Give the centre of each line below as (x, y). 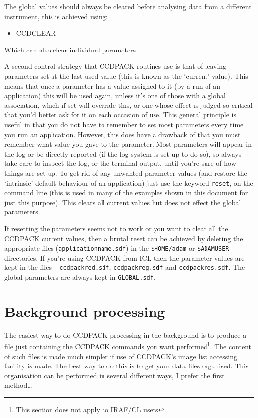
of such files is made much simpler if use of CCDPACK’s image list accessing (121, 356)
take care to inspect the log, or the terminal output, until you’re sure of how (120, 163)
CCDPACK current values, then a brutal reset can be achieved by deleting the (124, 238)
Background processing (85, 311)
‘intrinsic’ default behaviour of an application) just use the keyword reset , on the (129, 183)
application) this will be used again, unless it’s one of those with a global (115, 95)
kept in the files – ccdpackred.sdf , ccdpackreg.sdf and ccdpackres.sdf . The (125, 267)
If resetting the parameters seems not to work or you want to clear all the (116, 228)
